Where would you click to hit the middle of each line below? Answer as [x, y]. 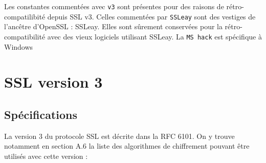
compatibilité [25, 36]
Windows [19, 46]
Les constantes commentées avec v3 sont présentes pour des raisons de [114, 6]
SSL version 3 [53, 82]
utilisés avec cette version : [46, 156]
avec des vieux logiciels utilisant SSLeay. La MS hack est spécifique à [154, 36]
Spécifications [41, 114]
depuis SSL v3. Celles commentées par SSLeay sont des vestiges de [151, 16]
